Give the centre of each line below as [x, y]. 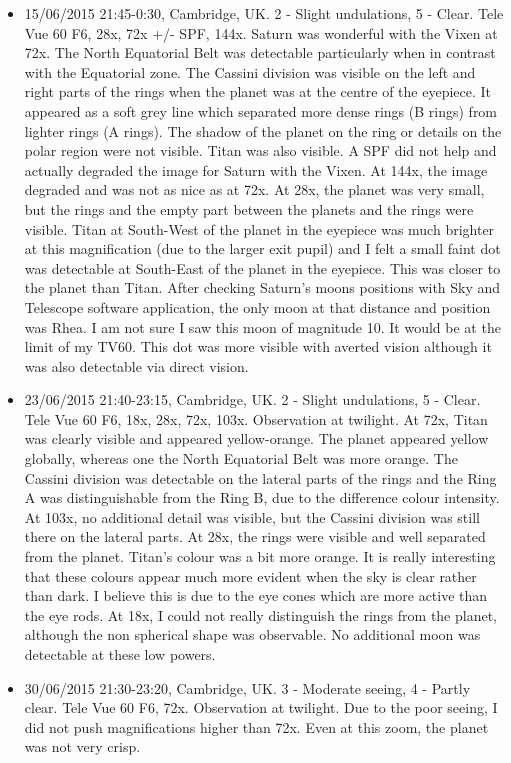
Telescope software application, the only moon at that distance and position [257, 306]
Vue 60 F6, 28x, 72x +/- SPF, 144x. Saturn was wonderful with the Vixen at [261, 32]
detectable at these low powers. [120, 654]
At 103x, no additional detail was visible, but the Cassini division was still [252, 516]
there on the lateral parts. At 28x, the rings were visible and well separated [255, 536]
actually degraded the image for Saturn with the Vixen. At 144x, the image [256, 169]
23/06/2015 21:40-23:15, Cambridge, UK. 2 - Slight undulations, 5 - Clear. [252, 399]
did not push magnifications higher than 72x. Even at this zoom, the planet [256, 726]
